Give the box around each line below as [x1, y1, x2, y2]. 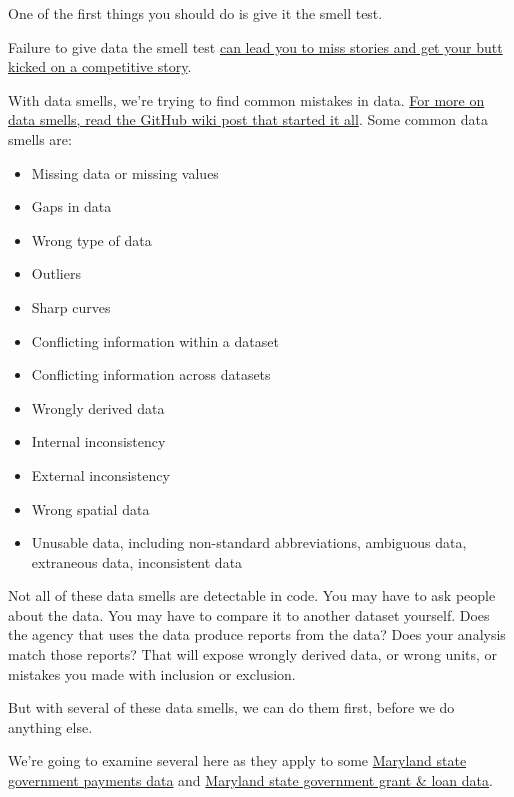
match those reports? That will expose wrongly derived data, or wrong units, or [8, 644, 498, 665]
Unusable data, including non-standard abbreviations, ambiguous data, [31, 532, 467, 553]
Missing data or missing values [31, 162, 219, 183]
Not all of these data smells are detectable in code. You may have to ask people [8, 585, 496, 606]
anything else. [8, 716, 93, 737]
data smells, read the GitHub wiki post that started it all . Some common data [8, 109, 488, 130]
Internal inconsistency [31, 431, 166, 452]
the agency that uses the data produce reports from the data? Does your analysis [8, 624, 506, 645]
